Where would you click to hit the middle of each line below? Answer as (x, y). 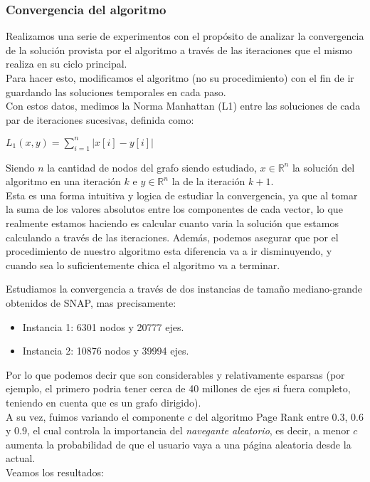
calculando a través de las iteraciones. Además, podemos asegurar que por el (172, 237)
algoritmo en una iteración (63, 181)
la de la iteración (208, 181)
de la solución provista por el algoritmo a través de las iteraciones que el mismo (179, 49)
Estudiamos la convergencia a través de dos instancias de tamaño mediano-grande (184, 289)
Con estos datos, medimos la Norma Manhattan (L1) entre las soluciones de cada (183, 106)
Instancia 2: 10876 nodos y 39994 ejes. (106, 351)
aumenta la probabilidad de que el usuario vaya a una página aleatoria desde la (179, 444)
